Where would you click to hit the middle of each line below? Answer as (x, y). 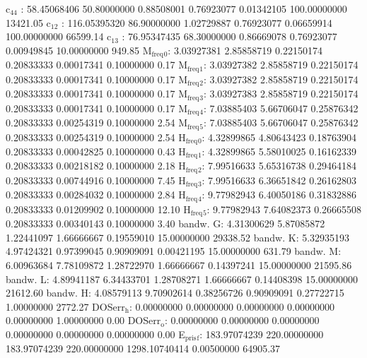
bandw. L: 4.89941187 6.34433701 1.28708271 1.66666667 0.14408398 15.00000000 (182, 279)
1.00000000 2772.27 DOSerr (65, 306)
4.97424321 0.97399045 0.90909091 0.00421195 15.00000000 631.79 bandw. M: (174, 251)
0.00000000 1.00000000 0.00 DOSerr (83, 320)
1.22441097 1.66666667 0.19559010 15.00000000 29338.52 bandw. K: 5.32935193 (178, 237)
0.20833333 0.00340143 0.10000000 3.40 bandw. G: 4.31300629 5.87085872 (165, 223)
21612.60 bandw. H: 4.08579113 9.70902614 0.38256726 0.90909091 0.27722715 (175, 293)
